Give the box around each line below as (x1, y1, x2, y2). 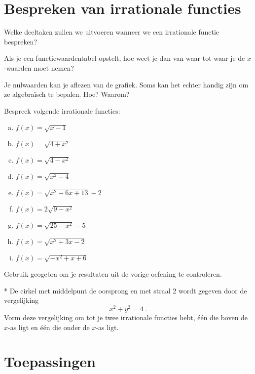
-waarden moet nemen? (4, 62, 74, 73)
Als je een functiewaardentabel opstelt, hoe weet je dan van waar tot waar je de (4, 53, 245, 63)
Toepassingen (4, 351, 96, 371)
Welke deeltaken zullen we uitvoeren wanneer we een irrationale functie (4, 27, 219, 37)
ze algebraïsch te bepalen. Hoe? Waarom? (4, 89, 130, 99)
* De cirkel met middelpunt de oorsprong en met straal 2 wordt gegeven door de (4, 285, 247, 295)
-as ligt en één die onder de (8, 322, 90, 332)
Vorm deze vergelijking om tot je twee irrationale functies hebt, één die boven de (4, 312, 248, 323)
